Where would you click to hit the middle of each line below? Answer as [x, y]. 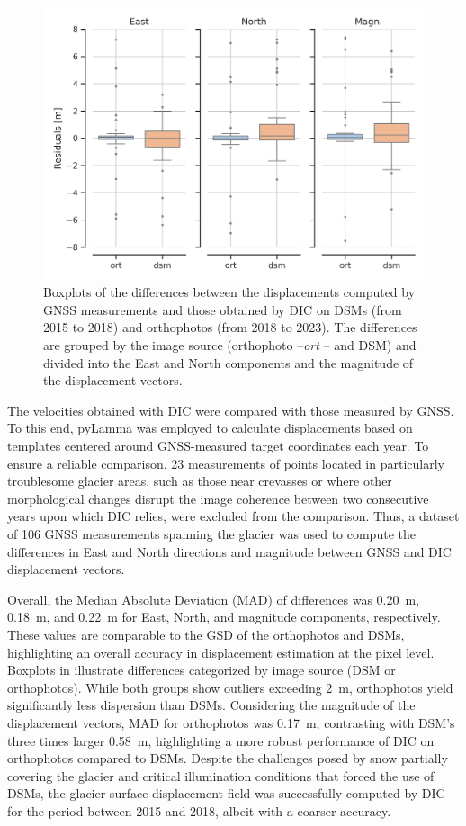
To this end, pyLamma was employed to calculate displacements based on [210, 428]
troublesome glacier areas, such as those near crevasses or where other [200, 481]
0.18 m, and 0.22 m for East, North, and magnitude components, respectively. [224, 617]
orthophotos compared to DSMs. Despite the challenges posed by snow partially [228, 758]
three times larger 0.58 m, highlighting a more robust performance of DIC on [221, 740]
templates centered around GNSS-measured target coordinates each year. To [218, 446]
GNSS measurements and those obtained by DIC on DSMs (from [223, 309]
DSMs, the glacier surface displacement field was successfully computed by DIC [226, 793]
